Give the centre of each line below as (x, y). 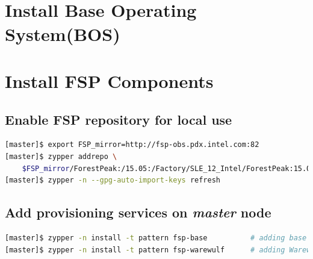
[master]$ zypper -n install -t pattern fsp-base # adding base (156, 238)
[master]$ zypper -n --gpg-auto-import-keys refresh (113, 180)
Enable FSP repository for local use (119, 119)
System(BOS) (63, 33)
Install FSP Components (109, 80)
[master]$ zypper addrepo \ (61, 156)
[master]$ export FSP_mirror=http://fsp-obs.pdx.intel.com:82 (132, 145)
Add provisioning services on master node (138, 212)
